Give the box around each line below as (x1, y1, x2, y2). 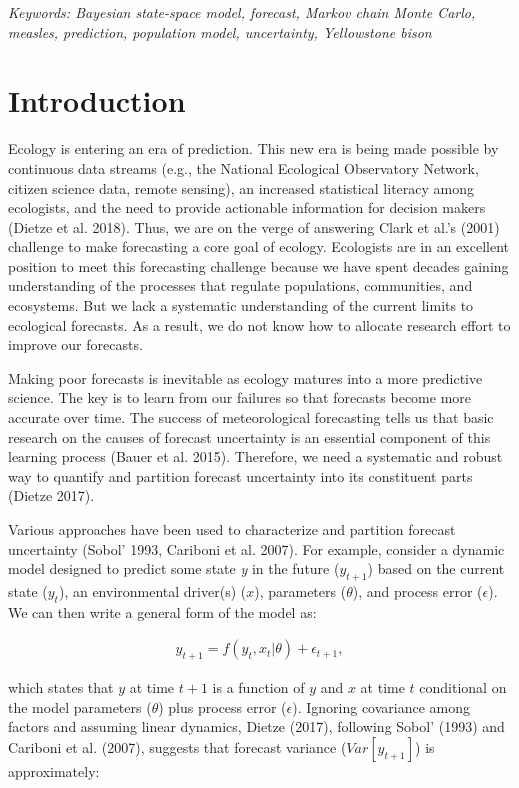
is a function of (212, 677, 305, 698)
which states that (8, 677, 114, 698)
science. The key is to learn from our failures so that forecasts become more (8, 387, 472, 408)
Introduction (8, 80, 186, 121)
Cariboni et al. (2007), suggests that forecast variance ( (8, 736, 347, 757)
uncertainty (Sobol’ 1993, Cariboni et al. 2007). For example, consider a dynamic (8, 538, 505, 559)
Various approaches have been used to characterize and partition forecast (8, 519, 456, 539)
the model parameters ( (8, 696, 152, 717)
